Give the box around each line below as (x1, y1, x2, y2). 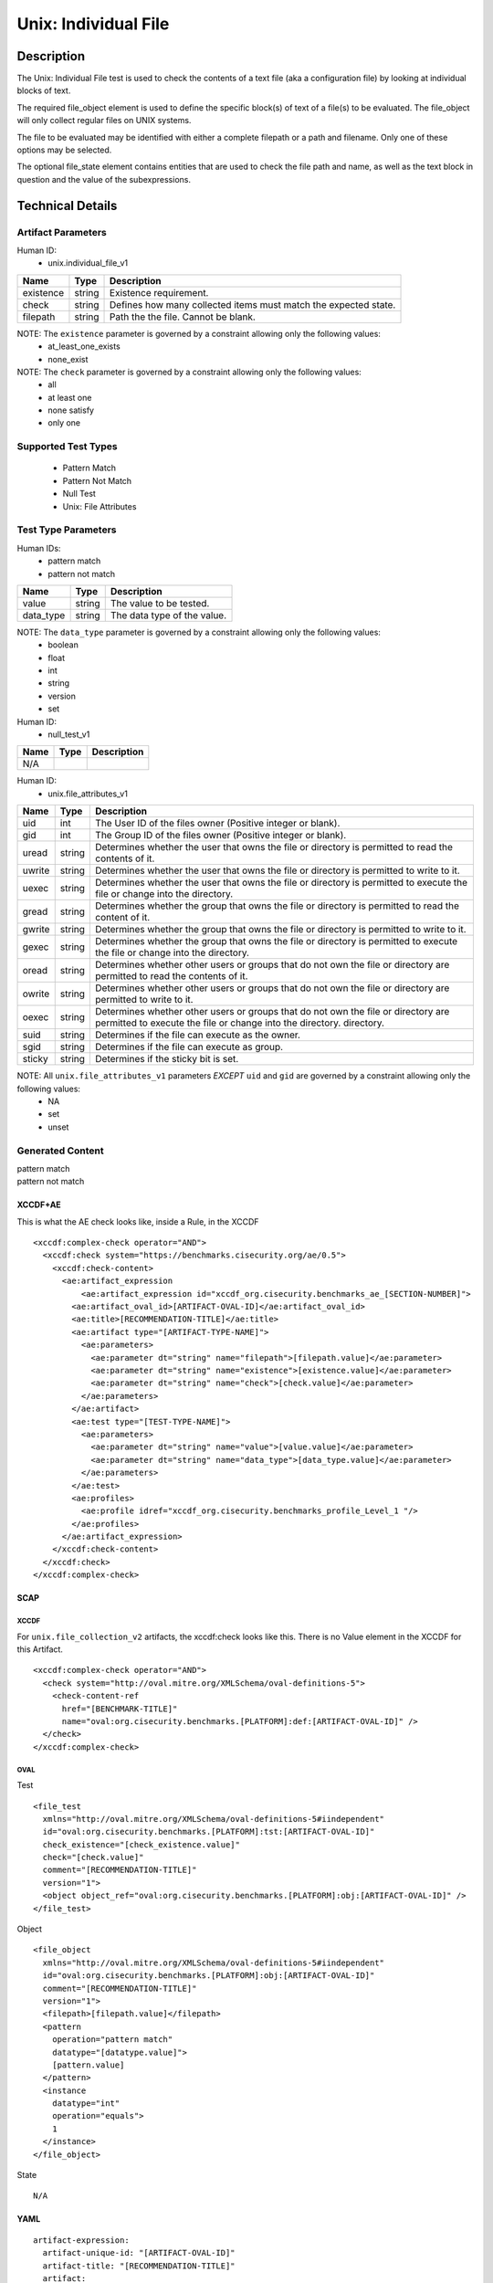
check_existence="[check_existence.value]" (42, 1839, 241, 1849)
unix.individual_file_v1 (47, 258, 128, 268)
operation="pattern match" (51, 2035, 173, 2045)
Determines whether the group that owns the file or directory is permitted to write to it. (95, 923, 467, 936)
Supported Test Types (16, 440, 118, 453)
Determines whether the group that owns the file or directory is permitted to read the (95, 900, 460, 912)
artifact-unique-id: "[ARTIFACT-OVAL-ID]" (42, 2247, 236, 2258)
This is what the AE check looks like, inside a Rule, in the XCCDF (16, 1215, 259, 1227)
